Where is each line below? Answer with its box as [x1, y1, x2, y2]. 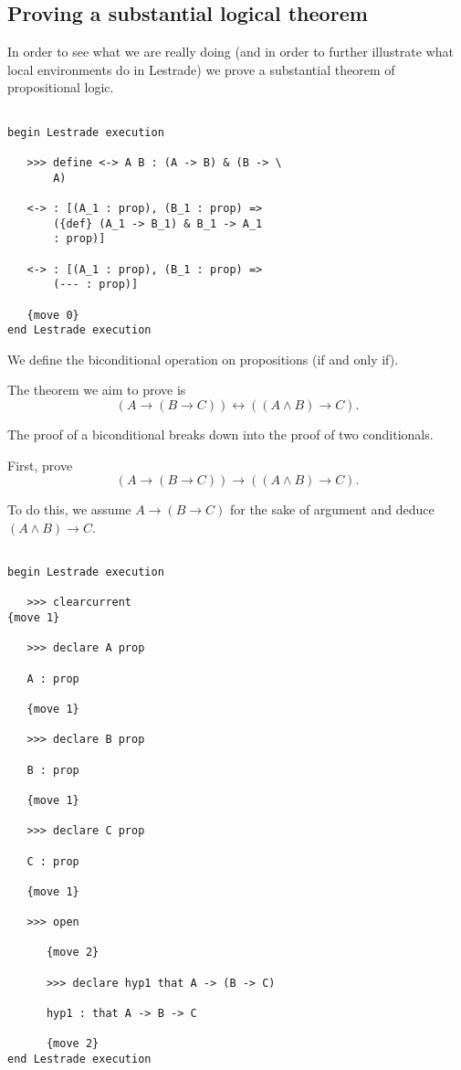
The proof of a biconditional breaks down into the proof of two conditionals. [7, 425, 434, 444]
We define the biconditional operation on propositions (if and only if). [7, 349, 399, 368]
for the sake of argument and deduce [229, 500, 435, 519]
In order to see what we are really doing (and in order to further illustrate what [7, 42, 454, 61]
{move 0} [26, 308, 79, 322]
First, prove [7, 455, 73, 474]
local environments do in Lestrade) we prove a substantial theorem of [7, 59, 395, 79]
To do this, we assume [7, 500, 131, 519]
